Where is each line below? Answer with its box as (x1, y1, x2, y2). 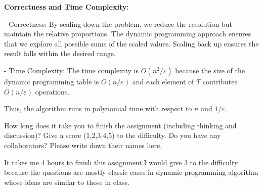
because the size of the (175, 65, 245, 75)
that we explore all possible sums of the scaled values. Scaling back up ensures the (4, 38, 259, 49)
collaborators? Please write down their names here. (4, 139, 162, 150)
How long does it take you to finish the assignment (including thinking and (4, 120, 237, 130)
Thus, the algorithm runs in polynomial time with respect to (4, 103, 192, 114)
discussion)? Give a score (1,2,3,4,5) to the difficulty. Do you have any (4, 130, 221, 140)
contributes (202, 76, 238, 86)
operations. (35, 86, 70, 97)
